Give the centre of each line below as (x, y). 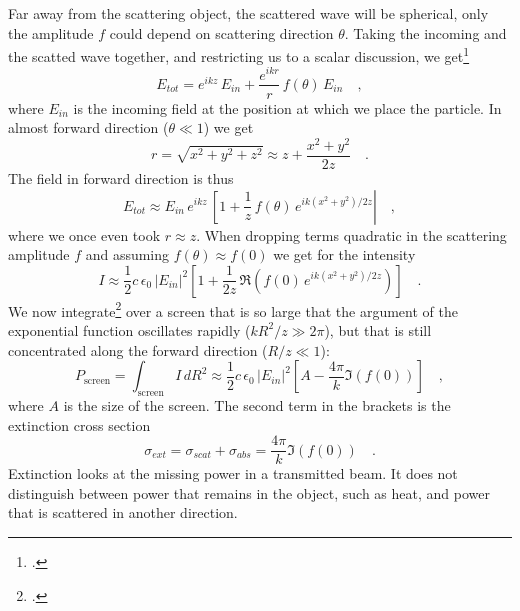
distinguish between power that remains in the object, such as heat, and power (249, 492)
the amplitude (51, 32)
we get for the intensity (344, 254)
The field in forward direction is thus (121, 177)
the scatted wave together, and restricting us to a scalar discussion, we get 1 (239, 54)
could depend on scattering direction (221, 32)
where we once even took (84, 234)
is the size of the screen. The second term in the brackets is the (257, 404)
